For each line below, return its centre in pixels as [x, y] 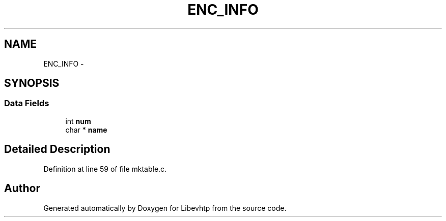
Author [22, 188]
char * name [86, 130]
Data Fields [27, 103]
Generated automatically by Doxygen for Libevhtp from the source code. [165, 208]
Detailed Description [57, 149]
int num [78, 121]
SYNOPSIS [32, 83]
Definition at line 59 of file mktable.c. [105, 169]
